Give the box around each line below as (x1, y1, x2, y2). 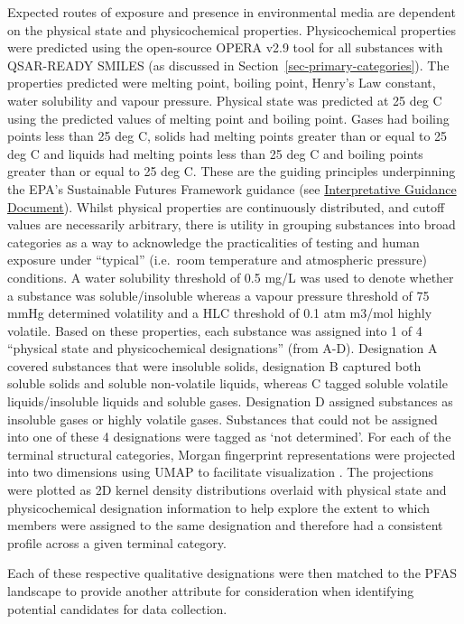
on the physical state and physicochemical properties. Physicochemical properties (7, 20, 457, 39)
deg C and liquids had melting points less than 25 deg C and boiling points (7, 144, 423, 163)
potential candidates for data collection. (7, 599, 227, 618)
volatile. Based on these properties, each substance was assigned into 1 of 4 (7, 321, 422, 340)
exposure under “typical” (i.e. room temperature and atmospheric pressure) (7, 250, 427, 269)
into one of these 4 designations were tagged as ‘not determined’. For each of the (7, 427, 451, 446)
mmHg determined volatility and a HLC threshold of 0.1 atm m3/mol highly (7, 303, 432, 322)
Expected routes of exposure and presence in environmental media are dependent (7, 3, 456, 21)
